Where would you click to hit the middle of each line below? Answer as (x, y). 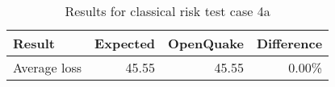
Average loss (48, 67)
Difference (289, 43)
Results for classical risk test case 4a (167, 11)
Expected (125, 43)
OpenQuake (206, 43)
